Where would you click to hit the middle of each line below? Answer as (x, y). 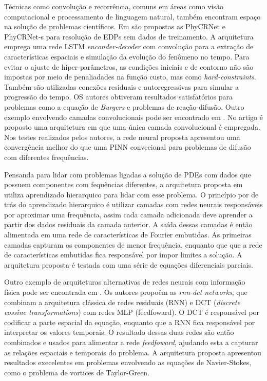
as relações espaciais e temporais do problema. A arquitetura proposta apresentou (133, 352)
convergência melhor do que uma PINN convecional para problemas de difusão (128, 147)
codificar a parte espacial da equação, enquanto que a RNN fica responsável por (130, 322)
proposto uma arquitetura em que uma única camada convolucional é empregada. (132, 127)
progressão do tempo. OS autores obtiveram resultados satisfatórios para (119, 97)
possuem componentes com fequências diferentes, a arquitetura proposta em (123, 184)
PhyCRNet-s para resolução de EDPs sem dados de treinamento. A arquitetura (129, 36)
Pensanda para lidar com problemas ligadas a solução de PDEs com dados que (128, 174)
